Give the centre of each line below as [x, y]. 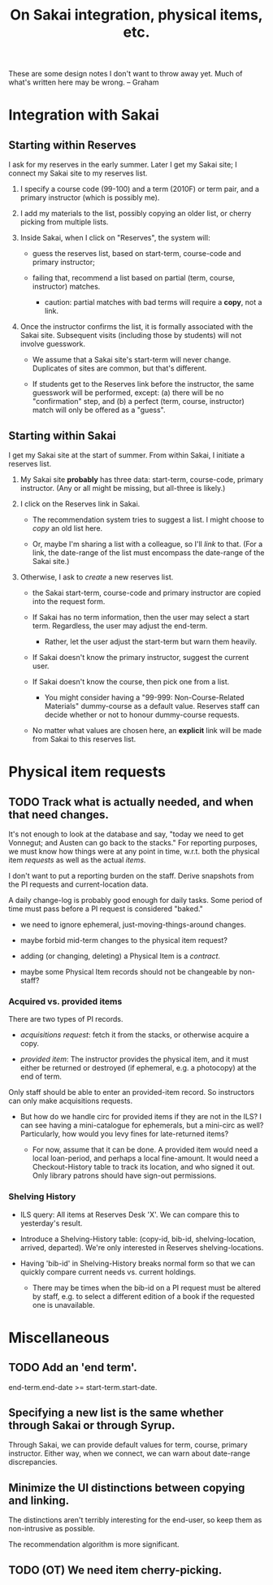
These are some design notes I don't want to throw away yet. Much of [126, 74]
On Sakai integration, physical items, [136, 15]
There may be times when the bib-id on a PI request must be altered [147, 1288]
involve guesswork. [53, 344]
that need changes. [59, 814]
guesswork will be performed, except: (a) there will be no [128, 393]
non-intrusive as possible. [52, 1529]
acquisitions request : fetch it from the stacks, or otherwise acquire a [134, 1035]
